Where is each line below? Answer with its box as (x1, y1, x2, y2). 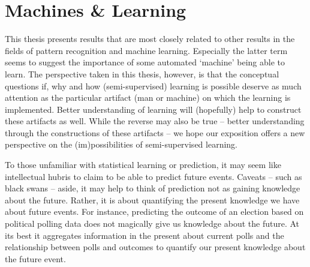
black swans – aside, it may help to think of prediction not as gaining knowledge (5, 182, 300, 194)
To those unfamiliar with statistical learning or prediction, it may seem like (5, 158, 281, 171)
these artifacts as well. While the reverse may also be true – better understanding (5, 115, 305, 127)
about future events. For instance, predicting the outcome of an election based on (5, 205, 304, 218)
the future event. (5, 252, 66, 265)
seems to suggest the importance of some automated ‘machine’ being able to (5, 56, 285, 68)
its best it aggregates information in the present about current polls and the (5, 229, 284, 241)
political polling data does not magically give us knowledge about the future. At (5, 217, 300, 230)
